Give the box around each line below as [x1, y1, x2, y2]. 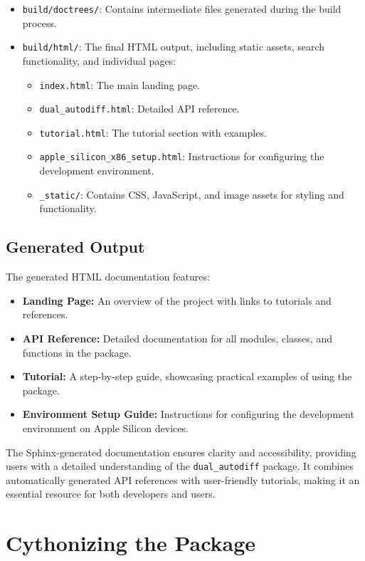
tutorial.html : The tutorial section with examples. [39, 125, 267, 140]
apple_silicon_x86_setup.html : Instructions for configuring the [39, 149, 324, 164]
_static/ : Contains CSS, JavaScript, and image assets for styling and [39, 187, 344, 201]
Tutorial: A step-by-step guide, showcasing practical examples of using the [22, 369, 352, 384]
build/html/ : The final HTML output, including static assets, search [22, 39, 325, 54]
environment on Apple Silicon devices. [22, 420, 189, 435]
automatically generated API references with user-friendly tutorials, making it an [6, 472, 360, 487]
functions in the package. [22, 345, 132, 360]
